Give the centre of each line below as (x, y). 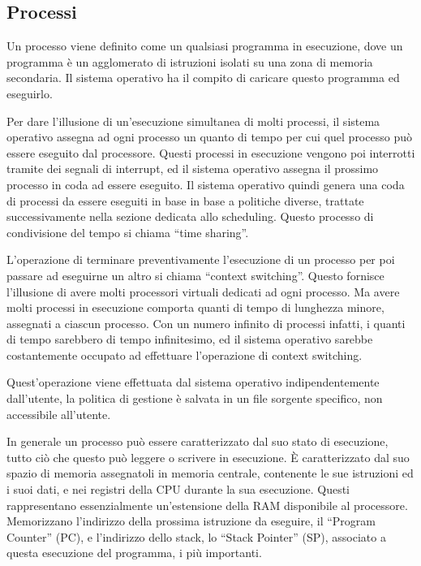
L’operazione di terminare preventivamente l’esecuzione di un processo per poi (201, 259)
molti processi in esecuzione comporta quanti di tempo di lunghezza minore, (195, 307)
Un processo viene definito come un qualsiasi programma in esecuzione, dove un (205, 46)
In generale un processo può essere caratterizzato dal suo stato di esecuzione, (198, 441)
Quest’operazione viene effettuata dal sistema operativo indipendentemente (193, 382)
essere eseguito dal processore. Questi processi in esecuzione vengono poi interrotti (211, 152)
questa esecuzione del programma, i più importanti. (134, 553)
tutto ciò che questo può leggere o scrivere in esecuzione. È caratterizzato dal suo (208, 457)
